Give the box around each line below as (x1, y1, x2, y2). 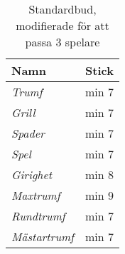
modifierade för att (16, 17, 109, 34)
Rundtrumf (11, 208, 65, 224)
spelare (65, 34, 100, 50)
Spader (11, 125, 45, 141)
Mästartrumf (11, 228, 74, 245)
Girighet (11, 166, 53, 183)
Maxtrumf (11, 187, 60, 203)
